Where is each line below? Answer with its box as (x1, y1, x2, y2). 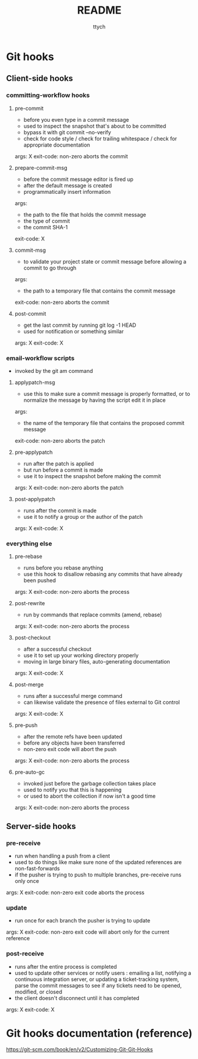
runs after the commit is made (23, 506, 97, 514)
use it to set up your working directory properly (23, 652, 139, 659)
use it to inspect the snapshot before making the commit (23, 472, 161, 479)
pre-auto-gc (14, 769, 46, 776)
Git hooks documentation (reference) (6, 1026, 193, 1040)
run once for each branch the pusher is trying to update (14, 917, 151, 924)
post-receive (6, 950, 44, 958)
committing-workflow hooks (6, 91, 90, 99)
